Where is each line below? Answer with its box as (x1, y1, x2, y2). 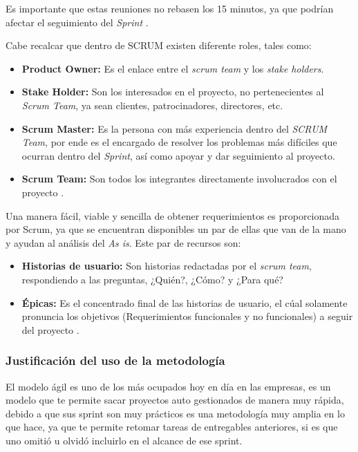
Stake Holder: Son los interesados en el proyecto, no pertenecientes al (21, 84, 324, 99)
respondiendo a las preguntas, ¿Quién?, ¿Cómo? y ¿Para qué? (21, 272, 283, 286)
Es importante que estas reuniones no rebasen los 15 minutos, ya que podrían (6, 1, 334, 15)
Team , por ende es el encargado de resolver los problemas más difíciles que (21, 135, 337, 149)
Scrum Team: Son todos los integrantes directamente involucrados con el (21, 171, 337, 186)
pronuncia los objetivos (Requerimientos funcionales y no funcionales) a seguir (21, 309, 353, 323)
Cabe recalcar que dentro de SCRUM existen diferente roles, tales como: (6, 38, 312, 53)
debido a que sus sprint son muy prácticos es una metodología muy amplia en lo (6, 406, 345, 420)
